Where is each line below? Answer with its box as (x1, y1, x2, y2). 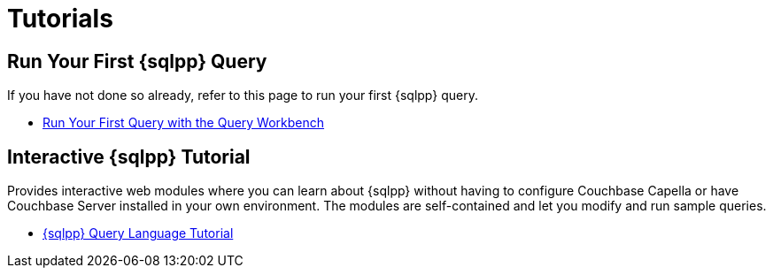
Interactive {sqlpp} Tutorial (7, 145, 251, 168)
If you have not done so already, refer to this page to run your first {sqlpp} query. (7, 88, 478, 103)
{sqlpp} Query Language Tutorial (43, 225, 234, 241)
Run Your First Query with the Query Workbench (43, 115, 325, 131)
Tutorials (7, 4, 113, 34)
